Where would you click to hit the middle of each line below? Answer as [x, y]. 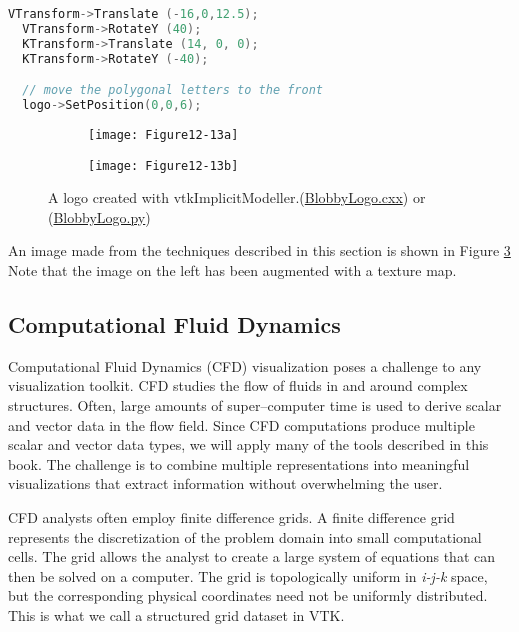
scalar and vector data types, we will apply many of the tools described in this [248, 444]
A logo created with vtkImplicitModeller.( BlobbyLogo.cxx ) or [237, 197]
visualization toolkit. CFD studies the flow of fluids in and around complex [238, 385]
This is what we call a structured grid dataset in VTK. [176, 614]
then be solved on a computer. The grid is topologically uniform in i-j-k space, [248, 575]
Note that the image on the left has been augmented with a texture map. [232, 270]
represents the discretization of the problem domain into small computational [245, 536]
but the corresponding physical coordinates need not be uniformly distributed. [248, 595]
